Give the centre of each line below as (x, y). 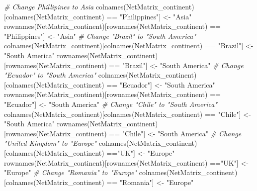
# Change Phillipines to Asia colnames (64, 6)
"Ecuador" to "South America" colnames (65, 75)
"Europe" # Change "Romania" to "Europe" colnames (85, 172)
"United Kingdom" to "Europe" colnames (65, 143)
